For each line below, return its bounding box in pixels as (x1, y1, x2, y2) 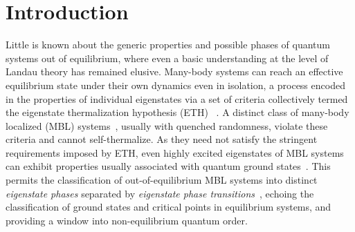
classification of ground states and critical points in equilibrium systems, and (6, 200, 331, 214)
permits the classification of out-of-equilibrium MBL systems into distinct (6, 173, 318, 187)
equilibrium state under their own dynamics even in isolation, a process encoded (6, 77, 345, 92)
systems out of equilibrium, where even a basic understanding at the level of (6, 50, 329, 65)
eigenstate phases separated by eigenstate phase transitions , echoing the (6, 186, 314, 200)
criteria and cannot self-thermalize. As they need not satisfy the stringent (6, 132, 318, 146)
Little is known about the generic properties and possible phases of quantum (6, 37, 331, 52)
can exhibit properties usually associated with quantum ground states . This (6, 159, 331, 173)
